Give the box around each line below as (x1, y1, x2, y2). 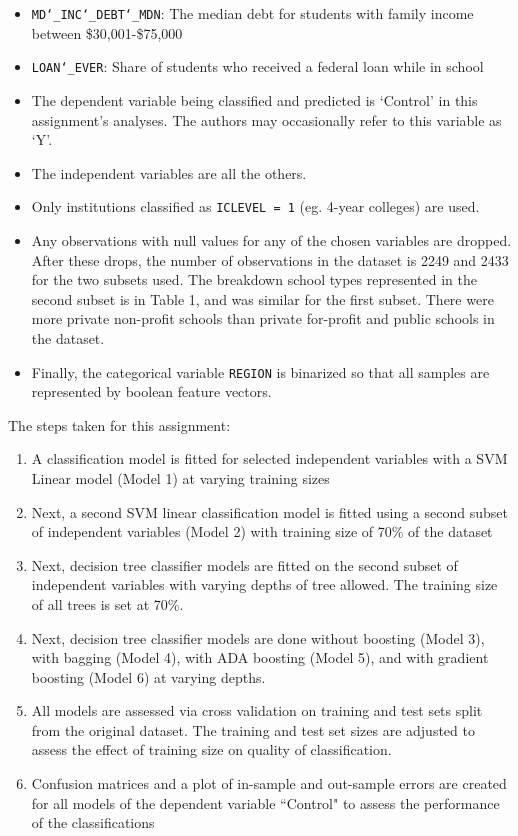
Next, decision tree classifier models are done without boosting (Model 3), (31, 627, 485, 648)
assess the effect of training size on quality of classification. (31, 739, 392, 760)
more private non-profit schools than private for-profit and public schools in (31, 308, 495, 329)
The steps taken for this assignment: (8, 414, 231, 435)
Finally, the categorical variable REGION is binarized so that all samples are (31, 361, 490, 382)
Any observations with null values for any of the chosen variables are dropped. (31, 229, 512, 250)
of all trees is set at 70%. (31, 593, 184, 614)
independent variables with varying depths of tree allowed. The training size (31, 574, 498, 595)
